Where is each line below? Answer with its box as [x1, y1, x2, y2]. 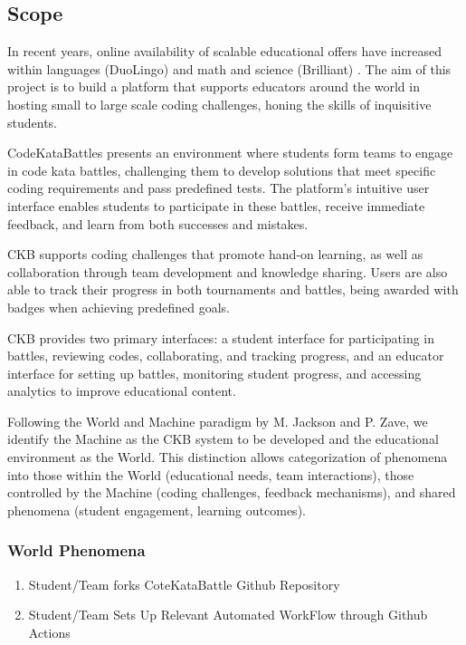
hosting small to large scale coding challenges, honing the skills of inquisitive [7, 94, 432, 113]
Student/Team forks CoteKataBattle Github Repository [28, 574, 340, 593]
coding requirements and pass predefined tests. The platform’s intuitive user [7, 178, 430, 197]
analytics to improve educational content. [7, 381, 236, 400]
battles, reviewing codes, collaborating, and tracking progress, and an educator [7, 346, 444, 365]
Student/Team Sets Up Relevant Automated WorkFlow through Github [28, 605, 428, 624]
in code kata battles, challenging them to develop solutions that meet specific [7, 160, 436, 179]
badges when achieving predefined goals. [7, 297, 230, 316]
